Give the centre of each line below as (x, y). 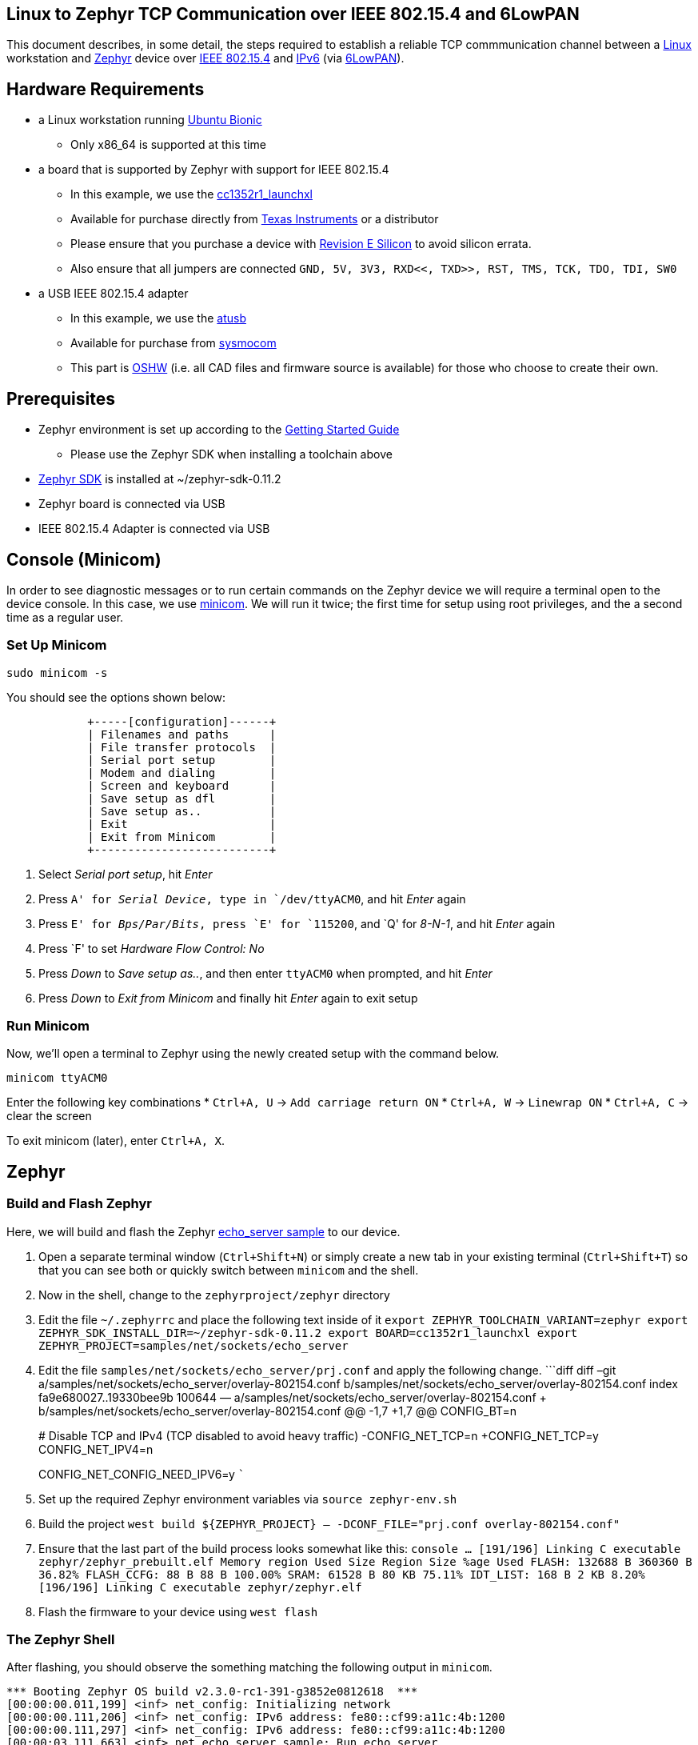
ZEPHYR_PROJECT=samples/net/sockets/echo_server (193, 1345)
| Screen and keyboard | (182, 785)
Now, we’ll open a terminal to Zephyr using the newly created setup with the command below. (253, 1054)
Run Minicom (48, 1026)
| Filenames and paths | (182, 734)
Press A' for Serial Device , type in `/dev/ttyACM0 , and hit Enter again (252, 899)
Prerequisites (61, 398)
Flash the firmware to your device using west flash (178, 1611)
